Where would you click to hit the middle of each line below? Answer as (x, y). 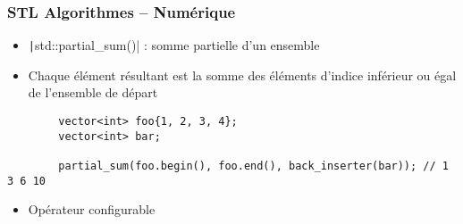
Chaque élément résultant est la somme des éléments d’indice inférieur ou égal (242, 75)
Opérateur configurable (92, 209)
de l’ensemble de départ (93, 92)
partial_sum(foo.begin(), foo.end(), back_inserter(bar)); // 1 (253, 166)
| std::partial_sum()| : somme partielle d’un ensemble (174, 45)
